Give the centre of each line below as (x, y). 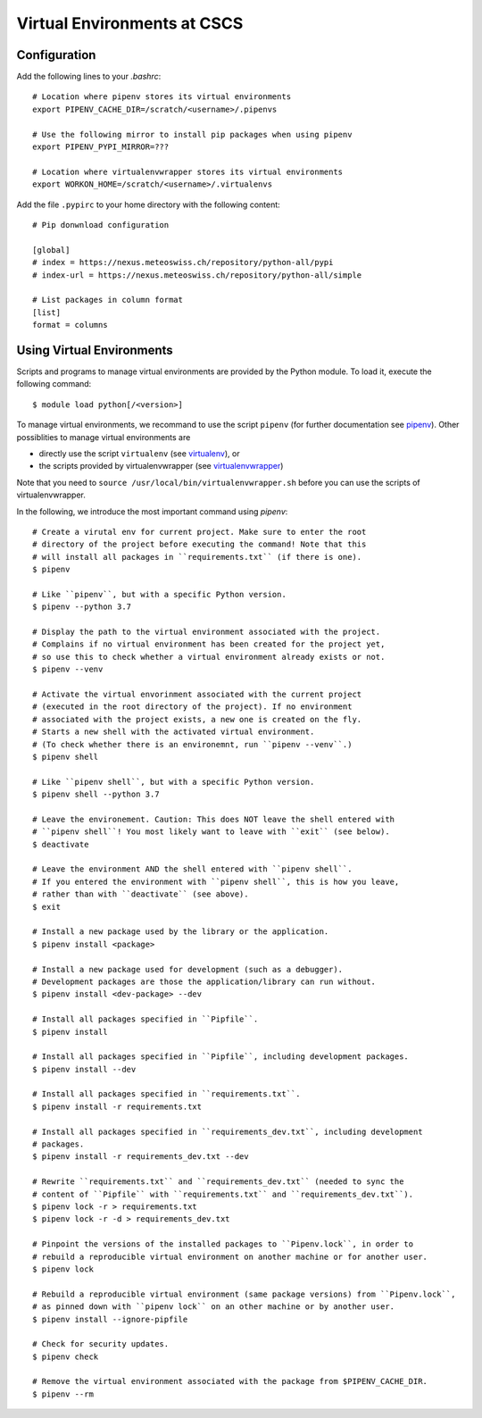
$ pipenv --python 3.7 (82, 607)
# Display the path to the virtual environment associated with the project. (207, 632)
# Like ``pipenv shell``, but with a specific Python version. (174, 782)
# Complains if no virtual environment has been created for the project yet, (209, 644)
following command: (54, 384)
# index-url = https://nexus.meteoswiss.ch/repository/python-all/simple (197, 275)
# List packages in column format (108, 300)
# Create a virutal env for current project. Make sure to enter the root (199, 532)
